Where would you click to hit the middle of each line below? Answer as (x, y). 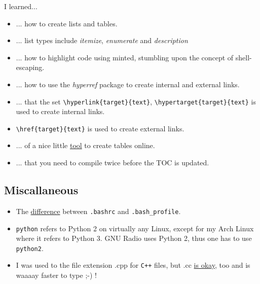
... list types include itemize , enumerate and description (102, 40)
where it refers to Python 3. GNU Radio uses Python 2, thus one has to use (134, 238)
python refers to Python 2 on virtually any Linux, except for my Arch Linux (135, 228)
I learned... (21, 6)
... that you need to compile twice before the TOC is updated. (113, 163)
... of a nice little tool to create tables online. (85, 145)
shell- (244, 57)
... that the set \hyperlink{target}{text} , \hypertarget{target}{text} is (136, 101)
